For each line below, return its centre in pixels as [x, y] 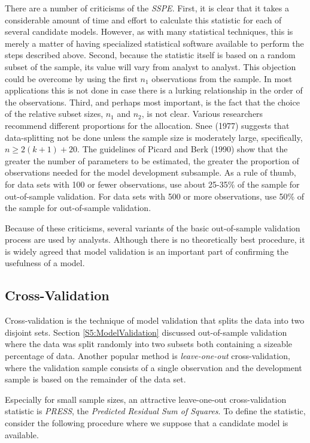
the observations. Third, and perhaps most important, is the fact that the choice [152, 102]
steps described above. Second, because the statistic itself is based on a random [150, 55]
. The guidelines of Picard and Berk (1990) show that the [183, 149]
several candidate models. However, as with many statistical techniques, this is [149, 31]
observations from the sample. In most [222, 78]
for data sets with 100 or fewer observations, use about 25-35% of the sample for [152, 184]
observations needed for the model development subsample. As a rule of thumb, [151, 172]
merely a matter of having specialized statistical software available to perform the [154, 43]
